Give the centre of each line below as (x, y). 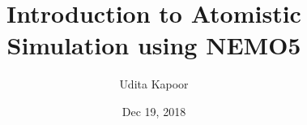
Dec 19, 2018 (154, 111)
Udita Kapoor (154, 84)
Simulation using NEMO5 (154, 45)
